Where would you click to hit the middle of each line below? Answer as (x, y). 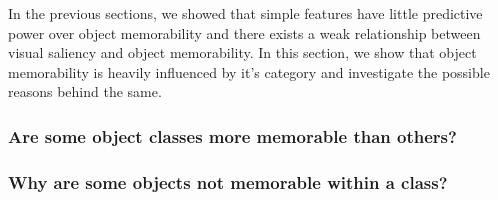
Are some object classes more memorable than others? (232, 135)
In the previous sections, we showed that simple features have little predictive (245, 13)
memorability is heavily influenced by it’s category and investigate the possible (249, 71)
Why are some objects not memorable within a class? (228, 181)
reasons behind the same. (85, 91)
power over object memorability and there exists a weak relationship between (244, 32)
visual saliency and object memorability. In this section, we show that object (242, 52)
